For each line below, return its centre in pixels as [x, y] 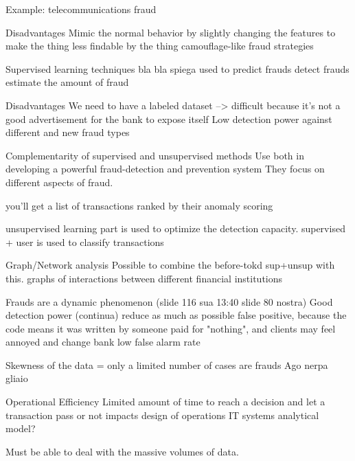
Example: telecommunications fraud [81, 9]
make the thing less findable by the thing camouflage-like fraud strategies [160, 46]
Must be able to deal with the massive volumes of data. [122, 451]
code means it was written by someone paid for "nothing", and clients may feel [171, 328]
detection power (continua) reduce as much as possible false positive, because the [176, 315]
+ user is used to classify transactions [85, 241]
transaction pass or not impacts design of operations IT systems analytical [162, 415]
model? [21, 428]
